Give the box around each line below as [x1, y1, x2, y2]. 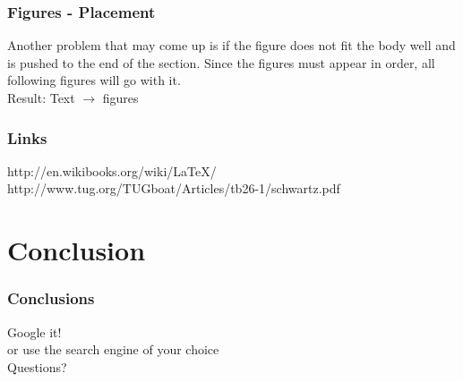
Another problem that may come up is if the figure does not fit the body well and [7, 36, 456, 55]
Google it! [7, 322, 62, 341]
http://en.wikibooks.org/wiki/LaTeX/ [7, 161, 217, 180]
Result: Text [7, 89, 75, 106]
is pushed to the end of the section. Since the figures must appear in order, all [7, 53, 435, 72]
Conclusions [7, 287, 95, 310]
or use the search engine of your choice [7, 340, 219, 359]
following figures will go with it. [7, 71, 181, 89]
